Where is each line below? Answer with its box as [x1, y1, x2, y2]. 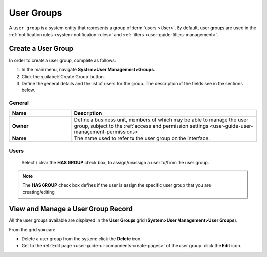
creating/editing [22, 189, 55, 195]
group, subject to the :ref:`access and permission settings [74, 122, 209, 129]
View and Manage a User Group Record [9, 205, 133, 213]
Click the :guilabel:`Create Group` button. [21, 73, 105, 79]
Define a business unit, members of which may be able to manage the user [74, 116, 249, 123]
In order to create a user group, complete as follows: [9, 57, 116, 63]
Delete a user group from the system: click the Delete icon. [21, 235, 142, 242]
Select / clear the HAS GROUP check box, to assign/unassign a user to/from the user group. [21, 160, 209, 166]
